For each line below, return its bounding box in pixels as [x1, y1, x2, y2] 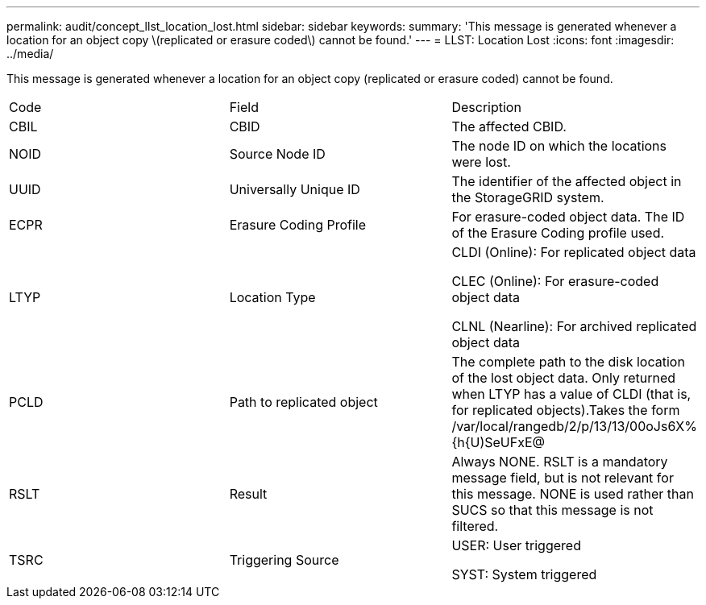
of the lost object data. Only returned [451, 370, 676, 386]
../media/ [6, 47, 54, 60]
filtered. [451, 518, 499, 534]
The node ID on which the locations [451, 138, 667, 154]
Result [229, 486, 268, 502]
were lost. [451, 154, 511, 170]
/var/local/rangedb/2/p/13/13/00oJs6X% [451, 418, 697, 434]
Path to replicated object [229, 394, 378, 410]
